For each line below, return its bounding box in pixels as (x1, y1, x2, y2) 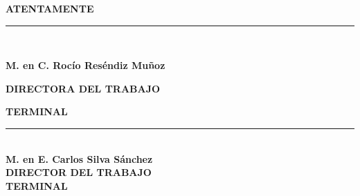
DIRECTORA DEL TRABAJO (6, 81, 161, 95)
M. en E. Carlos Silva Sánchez (6, 151, 153, 166)
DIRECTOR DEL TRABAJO (6, 165, 152, 179)
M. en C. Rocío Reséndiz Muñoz (6, 58, 165, 72)
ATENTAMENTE (6, 1, 94, 15)
